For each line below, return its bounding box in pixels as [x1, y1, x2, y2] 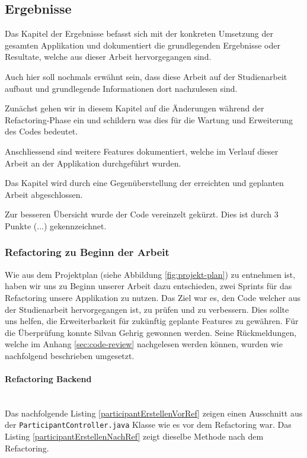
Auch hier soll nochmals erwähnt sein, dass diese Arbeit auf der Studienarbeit [5, 70, 287, 82]
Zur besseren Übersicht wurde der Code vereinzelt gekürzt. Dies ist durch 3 [5, 208, 279, 220]
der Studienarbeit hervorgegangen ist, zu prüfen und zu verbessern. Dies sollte [5, 303, 289, 315]
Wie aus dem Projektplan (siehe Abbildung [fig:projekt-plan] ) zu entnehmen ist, [5, 268, 296, 280]
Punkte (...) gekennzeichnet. [5, 219, 107, 232]
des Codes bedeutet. [5, 125, 78, 137]
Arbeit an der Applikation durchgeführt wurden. [5, 156, 181, 169]
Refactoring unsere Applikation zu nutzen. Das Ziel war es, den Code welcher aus [5, 291, 300, 303]
